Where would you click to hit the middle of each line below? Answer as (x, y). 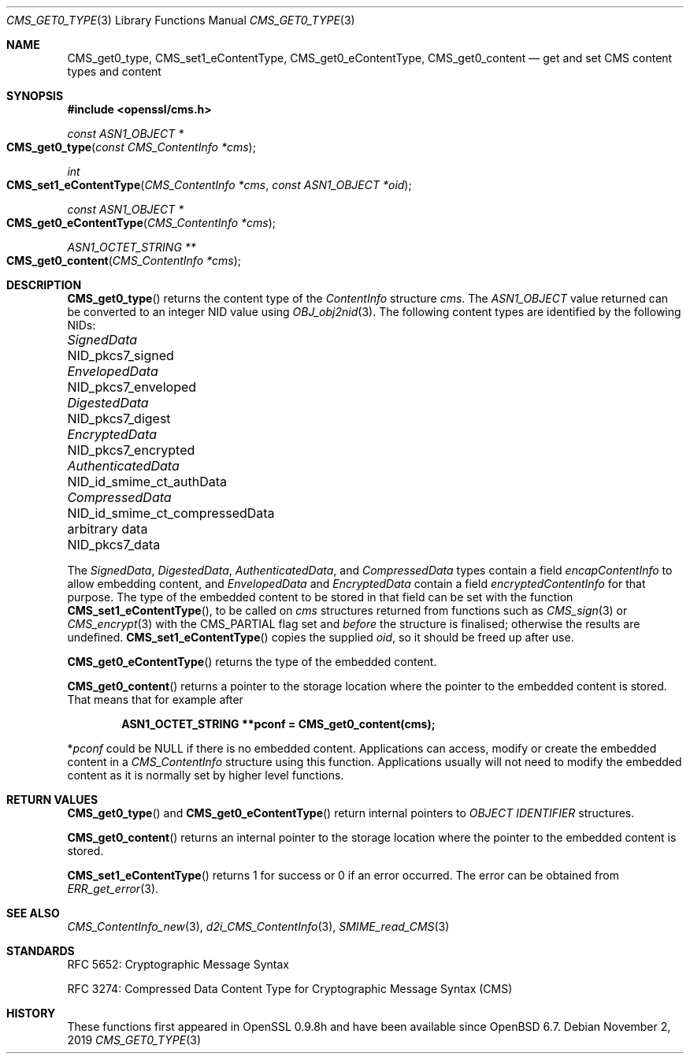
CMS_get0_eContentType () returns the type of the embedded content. (252, 662)
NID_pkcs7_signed (121, 355)
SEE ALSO (33, 913)
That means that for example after (155, 699)
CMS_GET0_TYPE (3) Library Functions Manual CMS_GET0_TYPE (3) (181, 20)
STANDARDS (41, 951)
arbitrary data (108, 529)
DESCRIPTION (44, 285)
